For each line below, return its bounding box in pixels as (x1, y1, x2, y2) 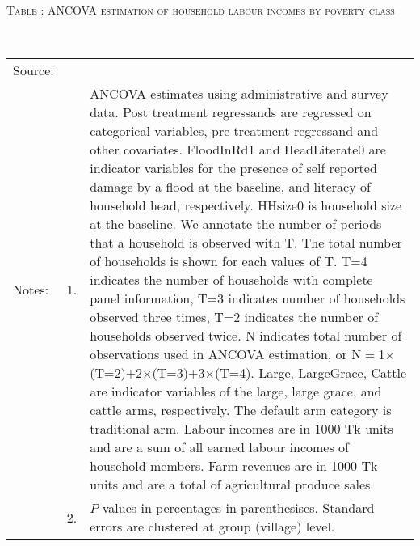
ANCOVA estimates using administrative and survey (90, 84, 388, 104)
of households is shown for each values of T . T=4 (90, 252, 367, 271)
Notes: (13, 279, 49, 298)
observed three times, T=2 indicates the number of (90, 307, 379, 327)
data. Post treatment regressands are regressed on (90, 103, 372, 122)
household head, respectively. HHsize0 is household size (90, 196, 402, 215)
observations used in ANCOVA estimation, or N (90, 345, 362, 364)
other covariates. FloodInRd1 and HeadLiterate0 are (90, 140, 386, 159)
